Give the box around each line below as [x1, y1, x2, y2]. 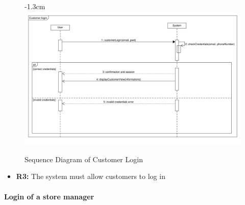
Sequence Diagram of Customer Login [24, 153, 143, 164]
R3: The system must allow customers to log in [16, 171, 165, 182]
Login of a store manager [4, 191, 94, 201]
